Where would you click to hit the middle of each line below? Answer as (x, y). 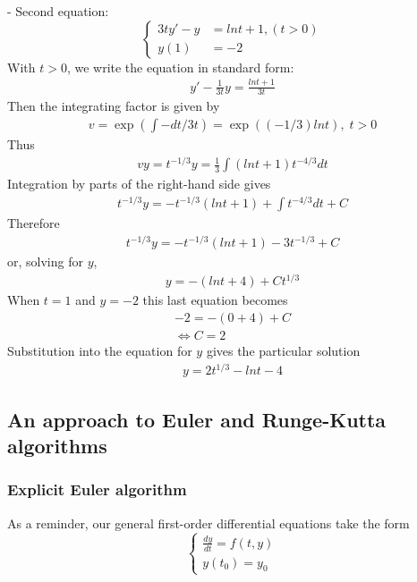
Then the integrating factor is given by (114, 106)
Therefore (34, 223)
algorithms (57, 446)
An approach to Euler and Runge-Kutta (197, 419)
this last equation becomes (215, 300)
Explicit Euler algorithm (97, 489)
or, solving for (45, 261)
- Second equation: (58, 11)
